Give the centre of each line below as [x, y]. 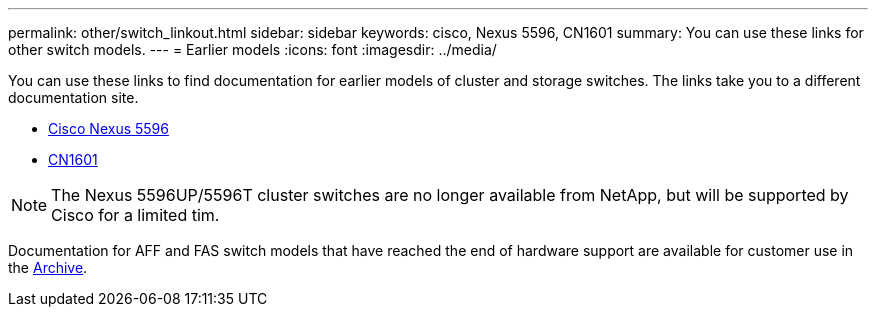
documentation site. [73, 97]
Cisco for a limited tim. [135, 215]
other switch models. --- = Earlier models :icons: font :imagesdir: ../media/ [252, 49]
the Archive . [48, 267]
